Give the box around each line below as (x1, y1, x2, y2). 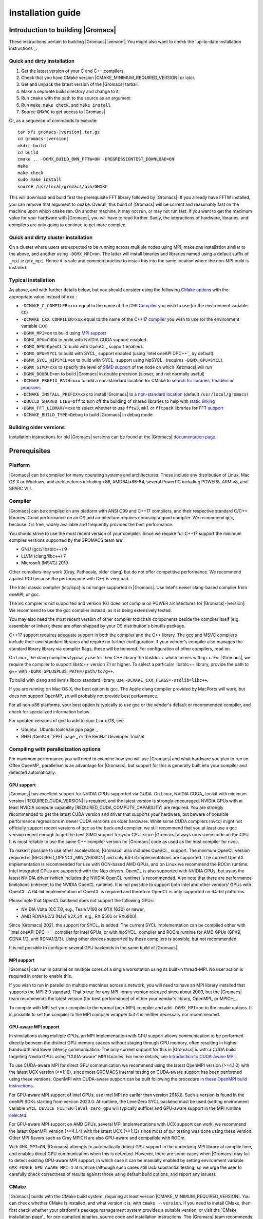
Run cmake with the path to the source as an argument (21, 95, 131, 101)
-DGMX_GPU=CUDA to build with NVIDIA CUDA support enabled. (21, 336, 148, 342)
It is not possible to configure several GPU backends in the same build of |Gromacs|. (9, 945, 179, 951)
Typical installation (9, 276, 56, 283)
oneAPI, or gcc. (9, 591, 40, 597)
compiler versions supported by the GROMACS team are (9, 537, 123, 543)
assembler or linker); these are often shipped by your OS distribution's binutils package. (9, 623, 186, 629)
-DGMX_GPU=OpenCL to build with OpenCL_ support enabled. (21, 344, 143, 350)
